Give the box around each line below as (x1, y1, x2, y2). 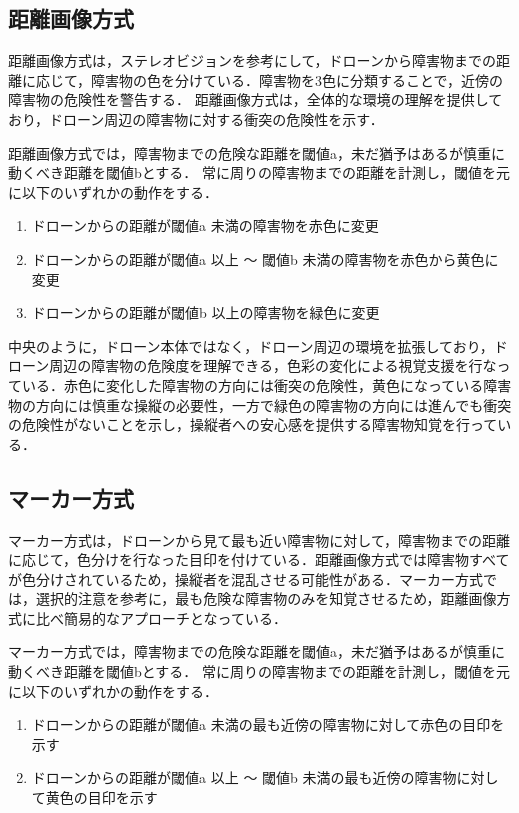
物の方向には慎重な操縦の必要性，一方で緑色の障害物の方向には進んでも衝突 (8, 394, 512, 415)
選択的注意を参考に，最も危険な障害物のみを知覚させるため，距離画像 (35, 588, 497, 609)
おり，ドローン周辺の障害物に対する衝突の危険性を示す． (8, 108, 384, 129)
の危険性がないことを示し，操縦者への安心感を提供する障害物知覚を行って (8, 414, 498, 435)
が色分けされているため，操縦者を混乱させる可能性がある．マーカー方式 (8, 568, 483, 589)
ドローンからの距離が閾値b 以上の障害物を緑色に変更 (31, 302, 380, 323)
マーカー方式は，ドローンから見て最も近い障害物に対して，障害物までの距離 (8, 529, 510, 550)
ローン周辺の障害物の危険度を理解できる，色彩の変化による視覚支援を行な (8, 355, 497, 376)
